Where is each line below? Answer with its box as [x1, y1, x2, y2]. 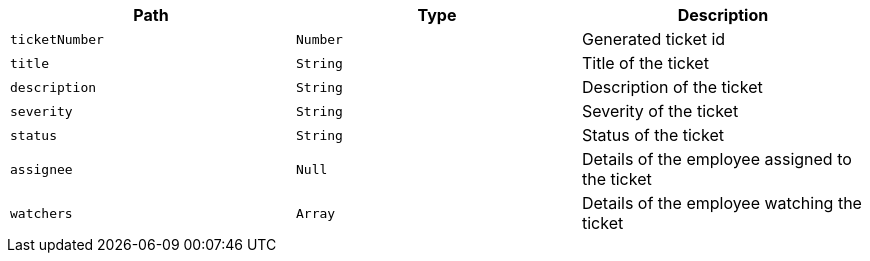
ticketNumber [10, 31, 104, 47]
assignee [10, 161, 73, 177]
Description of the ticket [581, 77, 763, 97]
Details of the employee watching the [581, 193, 862, 213]
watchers [10, 205, 73, 221]
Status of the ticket [581, 125, 724, 145]
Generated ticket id [581, 29, 726, 49]
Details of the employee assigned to [581, 149, 852, 169]
